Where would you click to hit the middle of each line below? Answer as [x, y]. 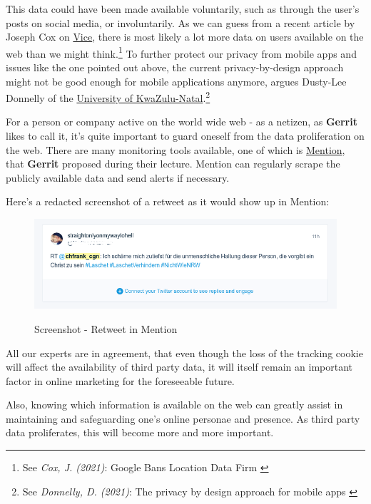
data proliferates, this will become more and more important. [140, 432]
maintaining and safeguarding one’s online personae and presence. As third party [183, 418]
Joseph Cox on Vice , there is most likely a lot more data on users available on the [185, 37]
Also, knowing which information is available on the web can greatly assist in [174, 405]
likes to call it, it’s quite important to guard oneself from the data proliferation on [185, 136]
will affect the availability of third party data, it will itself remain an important [179, 367]
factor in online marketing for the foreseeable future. [120, 380]
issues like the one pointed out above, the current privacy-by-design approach [175, 67]
